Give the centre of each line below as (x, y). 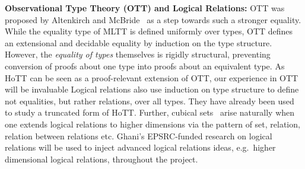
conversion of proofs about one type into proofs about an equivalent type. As (145, 66)
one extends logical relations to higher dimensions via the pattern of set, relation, (152, 124)
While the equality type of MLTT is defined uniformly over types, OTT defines (149, 31)
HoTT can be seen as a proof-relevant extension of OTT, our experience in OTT (152, 77)
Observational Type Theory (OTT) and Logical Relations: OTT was (145, 8)
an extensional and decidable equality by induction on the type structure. (139, 42)
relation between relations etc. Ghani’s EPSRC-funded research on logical (139, 135)
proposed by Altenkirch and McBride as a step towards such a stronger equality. (153, 19)
